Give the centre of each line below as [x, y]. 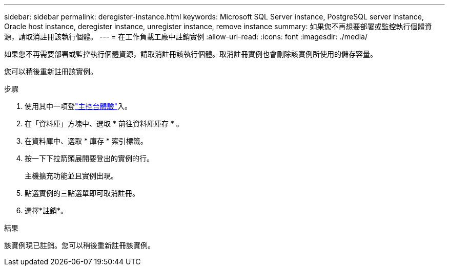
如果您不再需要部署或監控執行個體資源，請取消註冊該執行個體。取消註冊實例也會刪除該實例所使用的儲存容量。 [191, 54]
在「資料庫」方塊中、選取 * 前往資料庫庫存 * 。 [104, 123]
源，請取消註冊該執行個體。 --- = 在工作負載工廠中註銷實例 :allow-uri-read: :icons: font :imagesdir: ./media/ [186, 37]
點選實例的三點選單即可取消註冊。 [82, 193]
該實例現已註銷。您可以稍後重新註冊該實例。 [79, 245]
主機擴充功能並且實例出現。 [71, 176]
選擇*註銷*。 [46, 210]
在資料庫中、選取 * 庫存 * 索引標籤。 [86, 141]
